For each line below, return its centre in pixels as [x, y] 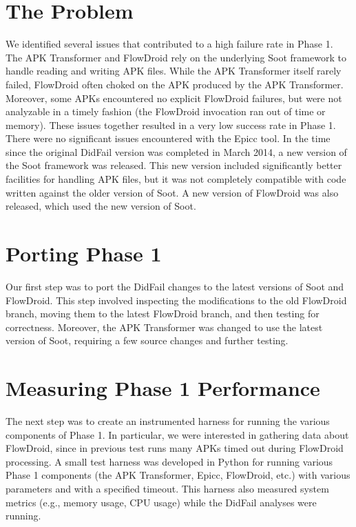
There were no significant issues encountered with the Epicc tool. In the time [168, 138]
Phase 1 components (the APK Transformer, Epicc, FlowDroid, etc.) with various [178, 475]
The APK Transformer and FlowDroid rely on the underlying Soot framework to [176, 57]
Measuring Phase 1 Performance [163, 388]
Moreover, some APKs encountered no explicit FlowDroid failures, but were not [174, 98]
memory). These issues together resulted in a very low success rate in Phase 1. [171, 125]
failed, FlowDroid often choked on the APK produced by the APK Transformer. [175, 84]
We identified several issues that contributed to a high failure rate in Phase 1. [169, 44]
